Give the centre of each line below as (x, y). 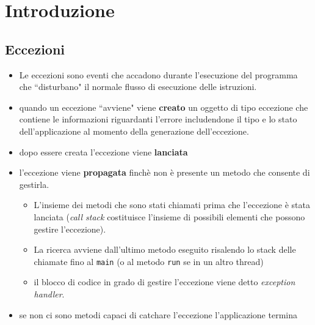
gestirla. (34, 184)
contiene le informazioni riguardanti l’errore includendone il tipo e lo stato (158, 119)
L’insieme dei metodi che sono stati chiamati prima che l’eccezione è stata (172, 205)
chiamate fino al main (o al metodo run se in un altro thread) (149, 261)
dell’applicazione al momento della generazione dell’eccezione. (134, 131)
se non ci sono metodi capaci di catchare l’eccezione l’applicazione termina (158, 314)
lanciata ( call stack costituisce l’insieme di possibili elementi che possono (169, 216)
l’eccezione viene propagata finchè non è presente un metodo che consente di (165, 172)
